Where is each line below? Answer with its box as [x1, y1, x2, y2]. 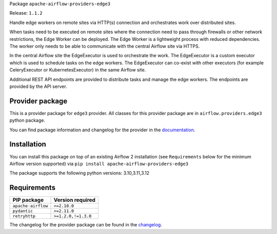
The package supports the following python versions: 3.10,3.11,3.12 [9, 170, 150, 176]
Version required [53, 197, 96, 204]
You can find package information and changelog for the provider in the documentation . [9, 127, 195, 133]
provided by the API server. [9, 83, 67, 89]
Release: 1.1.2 [9, 10, 43, 16]
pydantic [12, 208, 33, 214]
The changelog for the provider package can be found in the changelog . [9, 222, 163, 228]
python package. [9, 118, 46, 124]
